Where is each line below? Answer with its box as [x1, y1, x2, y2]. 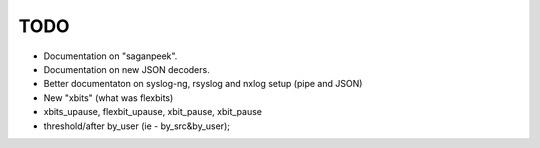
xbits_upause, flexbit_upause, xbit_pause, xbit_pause [43, 106, 262, 118]
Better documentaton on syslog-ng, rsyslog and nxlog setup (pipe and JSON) [43, 78, 363, 90]
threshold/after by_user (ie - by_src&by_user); [43, 120, 230, 132]
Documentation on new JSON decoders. [43, 63, 210, 75]
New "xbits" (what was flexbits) [43, 91, 174, 104]
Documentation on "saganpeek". [43, 50, 178, 62]
